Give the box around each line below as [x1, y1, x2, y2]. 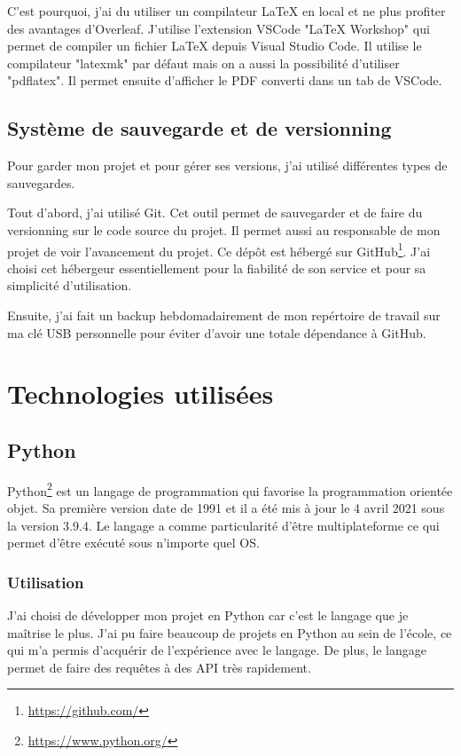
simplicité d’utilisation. [7, 276, 132, 295]
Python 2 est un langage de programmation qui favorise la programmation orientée [7, 478, 453, 500]
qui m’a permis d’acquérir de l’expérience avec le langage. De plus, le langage [7, 641, 426, 659]
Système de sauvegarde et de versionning [7, 114, 392, 142]
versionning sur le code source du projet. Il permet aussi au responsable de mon [7, 220, 441, 239]
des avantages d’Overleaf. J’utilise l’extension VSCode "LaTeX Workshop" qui [7, 19, 430, 37]
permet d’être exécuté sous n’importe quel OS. [7, 533, 260, 552]
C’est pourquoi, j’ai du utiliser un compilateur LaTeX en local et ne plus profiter [7, 2, 446, 20]
